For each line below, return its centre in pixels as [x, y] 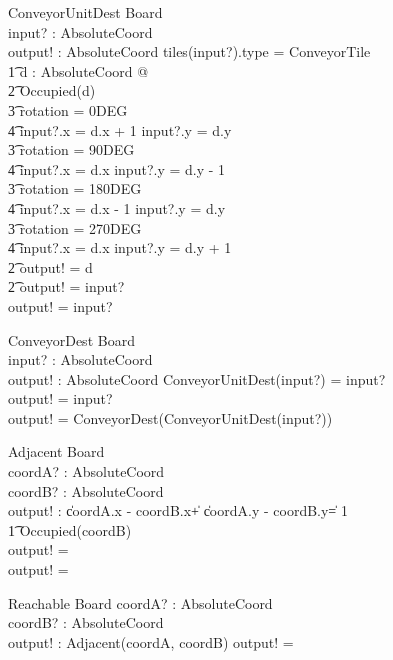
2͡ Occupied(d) [52, 90]
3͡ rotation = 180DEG [75, 188]
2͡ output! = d [50, 266]
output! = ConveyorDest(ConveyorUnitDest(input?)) [170, 417]
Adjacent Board [56, 451]
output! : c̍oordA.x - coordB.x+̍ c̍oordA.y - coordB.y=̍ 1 [178, 510]
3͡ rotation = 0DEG [68, 109]
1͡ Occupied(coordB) [70, 529]
